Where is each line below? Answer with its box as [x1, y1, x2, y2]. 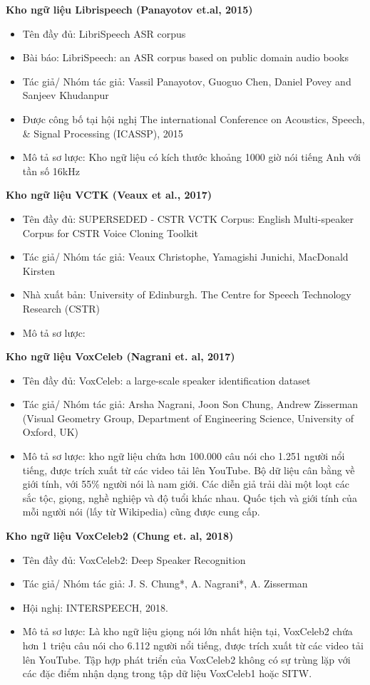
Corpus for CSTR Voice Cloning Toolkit [22, 225, 198, 240]
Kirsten [22, 263, 56, 278]
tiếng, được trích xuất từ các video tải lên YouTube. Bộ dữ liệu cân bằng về [22, 462, 355, 477]
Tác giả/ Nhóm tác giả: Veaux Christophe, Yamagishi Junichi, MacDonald [22, 249, 349, 264]
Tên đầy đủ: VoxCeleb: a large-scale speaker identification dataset [22, 372, 311, 387]
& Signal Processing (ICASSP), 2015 [22, 125, 183, 140]
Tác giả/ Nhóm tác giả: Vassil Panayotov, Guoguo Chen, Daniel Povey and [22, 73, 351, 88]
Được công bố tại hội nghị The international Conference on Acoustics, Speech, [22, 111, 365, 126]
